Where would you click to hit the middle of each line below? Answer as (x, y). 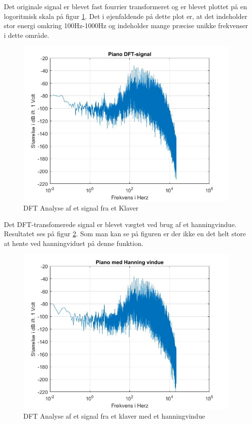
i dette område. (27, 35)
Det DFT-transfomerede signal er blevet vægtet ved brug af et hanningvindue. (120, 224)
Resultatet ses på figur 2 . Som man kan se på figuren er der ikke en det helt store (125, 234)
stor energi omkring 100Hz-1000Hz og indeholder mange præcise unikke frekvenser (126, 25)
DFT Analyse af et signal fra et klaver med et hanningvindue (114, 416)
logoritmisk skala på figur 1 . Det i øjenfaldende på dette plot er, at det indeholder (126, 16)
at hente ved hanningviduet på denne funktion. (74, 243)
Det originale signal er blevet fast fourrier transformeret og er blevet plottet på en (126, 6)
